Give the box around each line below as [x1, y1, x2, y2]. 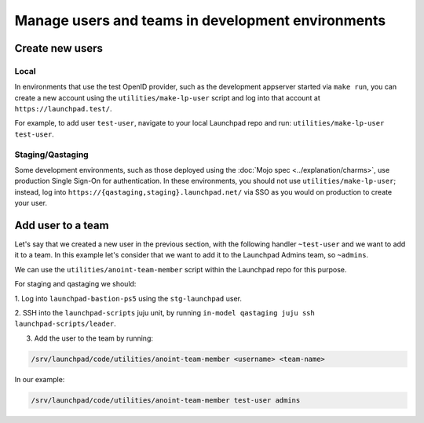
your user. [14, 199, 47, 208]
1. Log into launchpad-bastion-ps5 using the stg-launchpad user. [14, 294, 243, 303]
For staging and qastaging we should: [14, 279, 137, 289]
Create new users [14, 42, 104, 55]
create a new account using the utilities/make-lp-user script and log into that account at [14, 93, 321, 102]
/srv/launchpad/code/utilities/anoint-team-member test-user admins [31, 396, 301, 404]
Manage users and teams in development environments [14, 12, 386, 29]
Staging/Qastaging [14, 149, 90, 160]
